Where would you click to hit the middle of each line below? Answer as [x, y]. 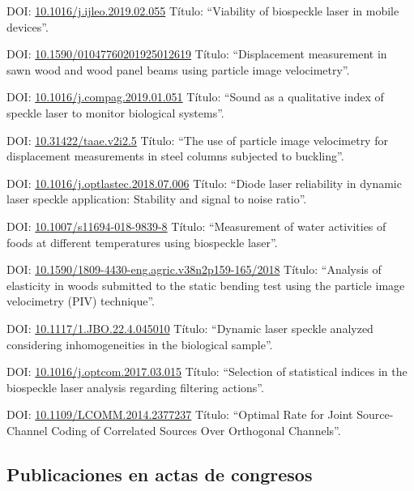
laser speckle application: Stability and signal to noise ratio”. [157, 199]
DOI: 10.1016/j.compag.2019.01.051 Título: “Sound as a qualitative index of [195, 97]
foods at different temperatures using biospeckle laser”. [142, 242]
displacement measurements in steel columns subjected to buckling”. [175, 156]
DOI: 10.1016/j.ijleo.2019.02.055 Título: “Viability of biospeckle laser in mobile [203, 11]
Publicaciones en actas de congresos [160, 474]
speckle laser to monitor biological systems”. [115, 112]
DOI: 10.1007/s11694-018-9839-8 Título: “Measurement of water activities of [196, 226]
